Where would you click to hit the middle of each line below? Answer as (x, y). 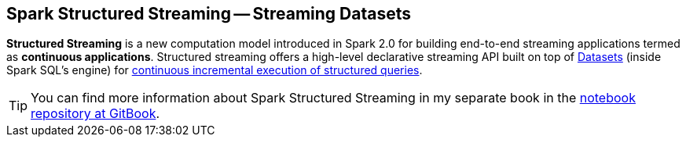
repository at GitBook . (95, 114)
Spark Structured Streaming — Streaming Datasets (209, 14)
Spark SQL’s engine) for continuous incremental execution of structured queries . (215, 70)
